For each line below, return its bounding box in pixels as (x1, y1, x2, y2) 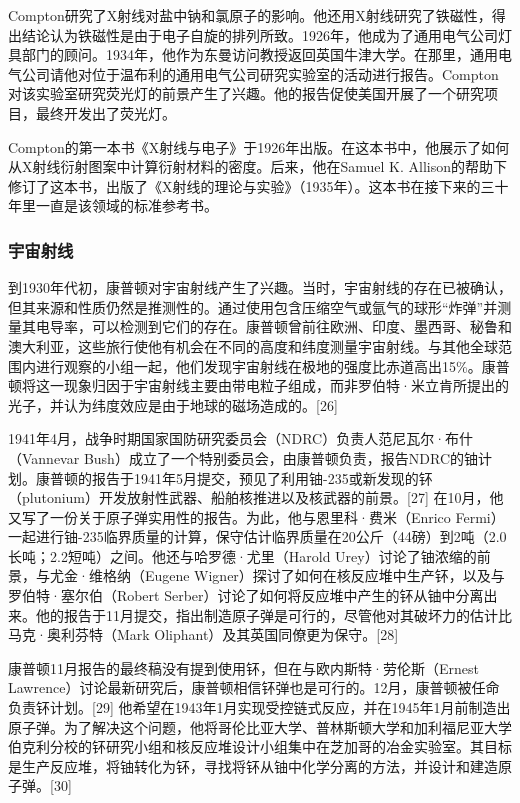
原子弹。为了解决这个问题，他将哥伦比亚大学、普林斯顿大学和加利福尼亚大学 (8, 716, 512, 737)
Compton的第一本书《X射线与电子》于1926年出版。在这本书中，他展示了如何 (8, 136, 510, 157)
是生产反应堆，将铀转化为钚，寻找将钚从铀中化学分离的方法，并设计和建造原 (8, 755, 512, 776)
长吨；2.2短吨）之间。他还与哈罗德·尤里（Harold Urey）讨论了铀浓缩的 (8, 545, 477, 566)
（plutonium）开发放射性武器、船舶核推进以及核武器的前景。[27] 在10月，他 (8, 487, 504, 508)
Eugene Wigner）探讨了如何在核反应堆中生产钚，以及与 (144, 565, 505, 586)
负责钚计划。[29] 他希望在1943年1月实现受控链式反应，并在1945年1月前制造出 (8, 697, 511, 718)
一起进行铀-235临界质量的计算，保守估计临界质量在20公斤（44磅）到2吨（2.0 (8, 526, 507, 547)
